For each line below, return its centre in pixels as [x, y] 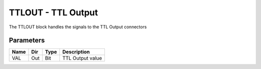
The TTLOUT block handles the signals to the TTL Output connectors [78, 27]
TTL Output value [82, 58]
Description [76, 52]
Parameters [27, 40]
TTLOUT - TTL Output [53, 12]
